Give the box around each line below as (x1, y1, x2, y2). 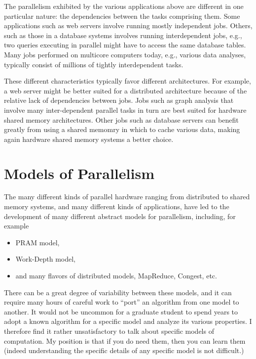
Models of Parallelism (4, 163, 154, 183)
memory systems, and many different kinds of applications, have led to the (4, 201, 229, 212)
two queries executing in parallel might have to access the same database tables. (4, 40, 246, 50)
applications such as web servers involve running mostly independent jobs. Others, (4, 20, 253, 31)
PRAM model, (15, 237, 60, 247)
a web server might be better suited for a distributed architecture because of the (4, 85, 247, 95)
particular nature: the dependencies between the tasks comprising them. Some (4, 10, 240, 21)
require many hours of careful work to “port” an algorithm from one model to (4, 297, 239, 307)
